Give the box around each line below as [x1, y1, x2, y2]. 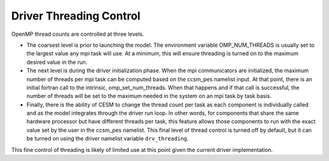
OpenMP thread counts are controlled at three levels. [11, 30, 144, 38]
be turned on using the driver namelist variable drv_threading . [26, 135, 189, 142]
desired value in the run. [26, 58, 88, 66]
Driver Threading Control [11, 9, 141, 22]
